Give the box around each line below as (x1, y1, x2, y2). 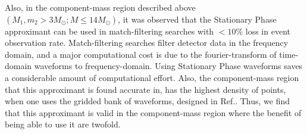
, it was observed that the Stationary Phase (118, 13, 277, 25)
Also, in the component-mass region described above (5, 1, 196, 13)
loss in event (245, 24, 290, 37)
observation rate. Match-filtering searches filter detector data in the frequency (5, 36, 289, 49)
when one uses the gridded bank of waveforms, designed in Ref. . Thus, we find (5, 95, 290, 107)
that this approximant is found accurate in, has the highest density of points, (5, 83, 286, 95)
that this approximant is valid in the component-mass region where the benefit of (5, 106, 302, 119)
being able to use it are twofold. (5, 118, 121, 130)
